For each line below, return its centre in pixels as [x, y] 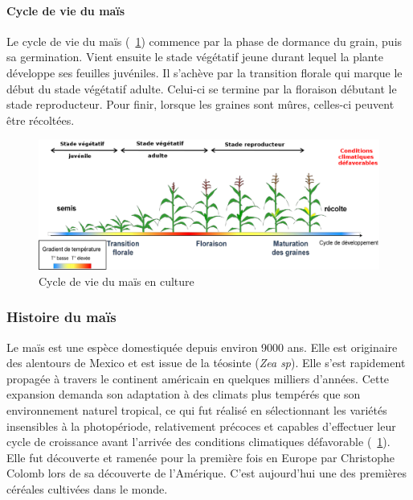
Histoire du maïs [61, 317]
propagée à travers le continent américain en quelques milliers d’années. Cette [198, 378]
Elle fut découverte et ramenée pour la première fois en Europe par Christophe [201, 457]
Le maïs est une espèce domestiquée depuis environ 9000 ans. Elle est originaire [202, 347]
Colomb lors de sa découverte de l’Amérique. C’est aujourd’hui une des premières [206, 473]
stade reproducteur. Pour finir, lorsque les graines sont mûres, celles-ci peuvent [200, 104]
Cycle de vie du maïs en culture [117, 281]
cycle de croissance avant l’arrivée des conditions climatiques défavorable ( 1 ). [198, 442]
